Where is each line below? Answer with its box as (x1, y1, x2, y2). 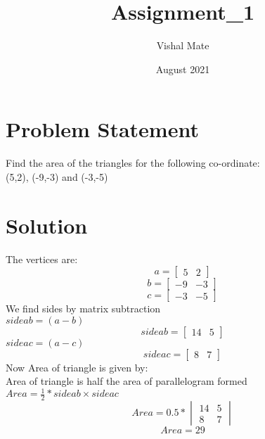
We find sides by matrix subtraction (6, 301, 161, 316)
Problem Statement (6, 115, 199, 144)
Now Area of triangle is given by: (6, 360, 148, 374)
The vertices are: (6, 251, 78, 266)
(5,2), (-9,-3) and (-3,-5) (6, 169, 108, 184)
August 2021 (155, 61, 210, 76)
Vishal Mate (156, 38, 209, 53)
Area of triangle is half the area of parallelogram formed (6, 374, 247, 388)
